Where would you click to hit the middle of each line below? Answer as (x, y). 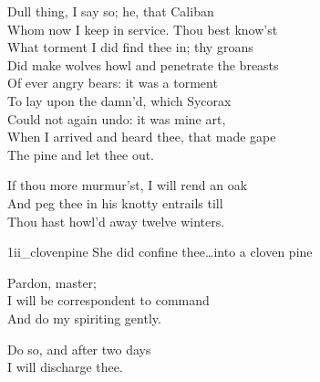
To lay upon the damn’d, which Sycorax (119, 100)
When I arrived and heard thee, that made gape (142, 137)
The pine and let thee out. (81, 154)
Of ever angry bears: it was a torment (113, 83)
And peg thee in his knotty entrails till (115, 202)
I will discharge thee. (65, 367)
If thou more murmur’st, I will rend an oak (128, 185)
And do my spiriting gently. (84, 318)
